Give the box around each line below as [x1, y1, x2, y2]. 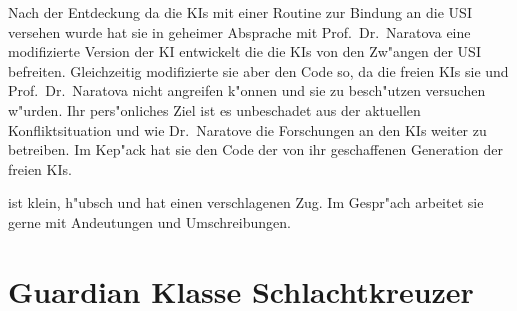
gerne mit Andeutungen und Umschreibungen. [8, 211, 291, 232]
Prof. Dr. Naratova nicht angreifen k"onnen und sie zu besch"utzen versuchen [8, 80, 486, 101]
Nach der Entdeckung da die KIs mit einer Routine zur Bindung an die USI [8, 2, 472, 22]
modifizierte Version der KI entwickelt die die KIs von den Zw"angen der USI [8, 41, 481, 62]
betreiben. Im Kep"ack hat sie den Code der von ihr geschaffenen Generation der [8, 139, 503, 160]
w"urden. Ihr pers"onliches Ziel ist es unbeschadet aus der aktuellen [8, 99, 421, 120]
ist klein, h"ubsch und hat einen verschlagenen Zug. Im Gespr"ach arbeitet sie [8, 192, 484, 213]
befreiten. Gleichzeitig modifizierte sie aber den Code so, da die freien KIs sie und [8, 60, 509, 81]
